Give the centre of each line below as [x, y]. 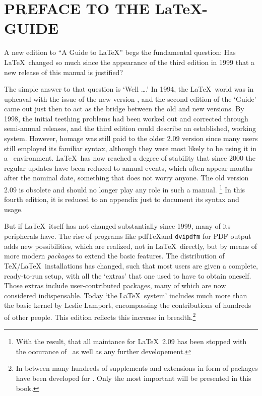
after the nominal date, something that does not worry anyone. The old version [126, 178]
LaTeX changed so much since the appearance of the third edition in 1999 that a [129, 62]
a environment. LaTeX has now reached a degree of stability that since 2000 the [130, 158]
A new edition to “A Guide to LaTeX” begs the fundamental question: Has [120, 52]
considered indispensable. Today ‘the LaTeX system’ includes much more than [126, 295]
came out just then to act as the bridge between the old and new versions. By [124, 109]
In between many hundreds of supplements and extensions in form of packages [137, 368]
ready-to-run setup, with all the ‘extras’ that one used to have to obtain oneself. [128, 275]
